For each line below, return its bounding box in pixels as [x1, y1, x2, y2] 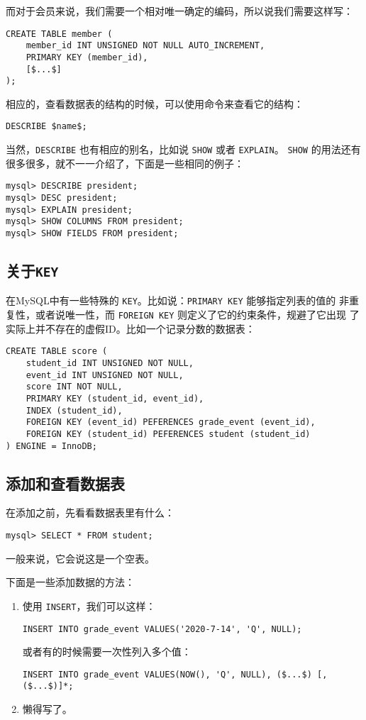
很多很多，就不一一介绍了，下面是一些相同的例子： [6, 155, 244, 170]
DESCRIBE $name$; [6, 121, 87, 132]
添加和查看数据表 [6, 472, 125, 494]
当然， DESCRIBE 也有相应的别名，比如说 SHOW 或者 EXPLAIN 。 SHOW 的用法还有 [6, 142, 361, 157]
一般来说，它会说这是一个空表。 [6, 550, 155, 565]
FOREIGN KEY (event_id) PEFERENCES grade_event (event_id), [26, 417, 316, 428]
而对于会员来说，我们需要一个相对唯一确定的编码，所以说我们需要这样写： [6, 4, 353, 18]
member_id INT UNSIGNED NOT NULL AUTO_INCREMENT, [26, 40, 265, 51]
